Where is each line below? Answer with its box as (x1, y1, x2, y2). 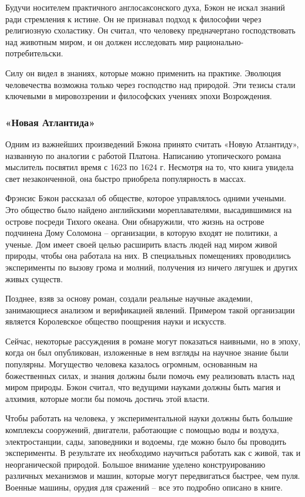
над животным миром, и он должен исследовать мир (5, 35, 193, 48)
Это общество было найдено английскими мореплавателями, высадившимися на (5, 203, 292, 215)
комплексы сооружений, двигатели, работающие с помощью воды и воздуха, (5, 424, 279, 436)
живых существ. (5, 272, 63, 285)
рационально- (195, 35, 244, 48)
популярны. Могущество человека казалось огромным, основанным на (5, 358, 257, 370)
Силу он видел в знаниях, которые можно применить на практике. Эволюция (5, 66, 281, 79)
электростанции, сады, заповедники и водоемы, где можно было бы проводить (5, 435, 286, 447)
